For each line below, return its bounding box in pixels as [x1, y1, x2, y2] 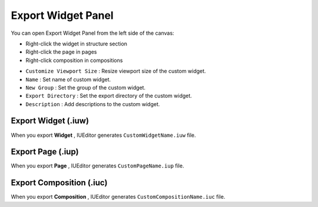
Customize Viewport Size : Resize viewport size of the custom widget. [25, 68, 206, 75]
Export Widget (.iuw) [11, 116, 90, 126]
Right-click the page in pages [25, 48, 97, 55]
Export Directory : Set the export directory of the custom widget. [25, 92, 193, 100]
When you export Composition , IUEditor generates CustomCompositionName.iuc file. [11, 193, 226, 201]
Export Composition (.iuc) [11, 178, 108, 188]
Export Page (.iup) [11, 147, 79, 157]
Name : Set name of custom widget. [25, 75, 111, 83]
